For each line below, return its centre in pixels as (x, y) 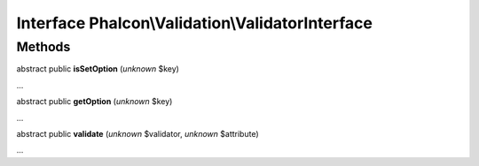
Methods (43, 47)
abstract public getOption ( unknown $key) (94, 102)
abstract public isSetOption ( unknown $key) (98, 69)
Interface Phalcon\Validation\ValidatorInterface (194, 23)
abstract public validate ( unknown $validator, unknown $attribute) (137, 133)
